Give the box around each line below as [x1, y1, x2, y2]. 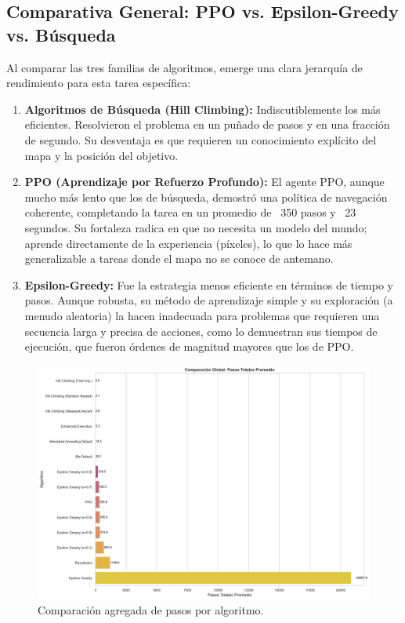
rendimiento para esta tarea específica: [6, 75, 191, 91]
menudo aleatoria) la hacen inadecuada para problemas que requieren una [24, 307, 380, 323]
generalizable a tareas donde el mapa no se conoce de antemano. [24, 250, 334, 267]
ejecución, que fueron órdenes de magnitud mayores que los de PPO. [24, 338, 354, 355]
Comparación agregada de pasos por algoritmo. [38, 602, 264, 618]
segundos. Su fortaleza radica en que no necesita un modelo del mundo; [24, 219, 367, 235]
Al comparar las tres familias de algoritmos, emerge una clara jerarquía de [6, 59, 363, 75]
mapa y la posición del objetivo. [24, 147, 179, 163]
